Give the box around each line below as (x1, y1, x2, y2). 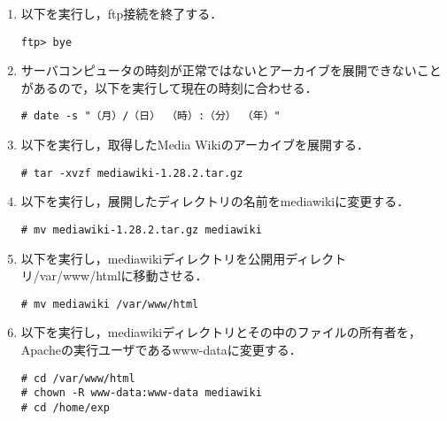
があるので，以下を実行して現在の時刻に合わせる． (20, 78, 318, 96)
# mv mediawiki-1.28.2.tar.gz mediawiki (20, 223, 262, 236)
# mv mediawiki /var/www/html (20, 297, 199, 310)
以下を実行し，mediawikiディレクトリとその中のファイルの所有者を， (20, 323, 421, 341)
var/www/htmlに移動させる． (39, 266, 208, 285)
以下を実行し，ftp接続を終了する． (20, 4, 223, 22)
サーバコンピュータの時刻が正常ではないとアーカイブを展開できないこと (20, 61, 442, 80)
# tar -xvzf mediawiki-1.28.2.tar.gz (20, 166, 243, 180)
